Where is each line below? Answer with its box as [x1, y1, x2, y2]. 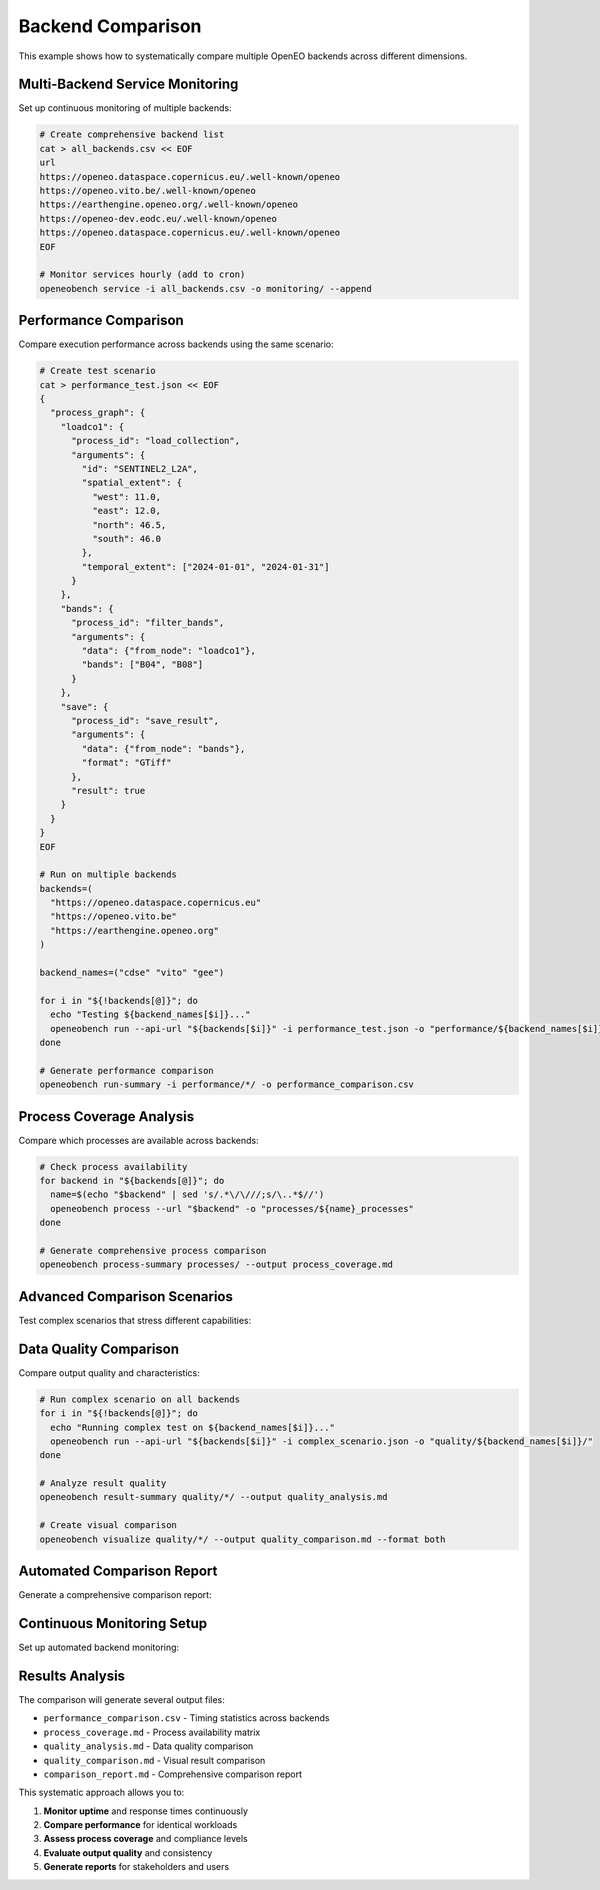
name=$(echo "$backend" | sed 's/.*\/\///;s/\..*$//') [50, 1189, 325, 1200]
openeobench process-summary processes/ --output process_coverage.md [39, 1259, 394, 1270]
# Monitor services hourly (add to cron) [39, 269, 246, 280]
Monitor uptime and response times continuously [43, 1805, 249, 1817]
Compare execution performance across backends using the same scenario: [18, 338, 334, 350]
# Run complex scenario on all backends [39, 1393, 240, 1405]
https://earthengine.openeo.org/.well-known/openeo [39, 199, 299, 210]
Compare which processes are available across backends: [18, 1134, 259, 1146]
